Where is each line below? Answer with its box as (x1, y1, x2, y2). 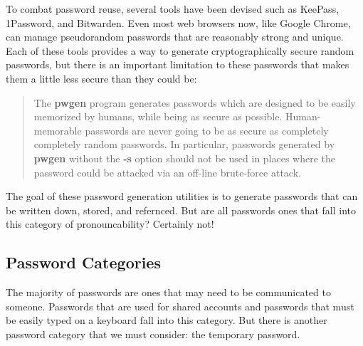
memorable (33, 122, 82, 137)
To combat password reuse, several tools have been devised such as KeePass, (6, 1, 340, 16)
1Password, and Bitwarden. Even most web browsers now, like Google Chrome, (6, 15, 351, 30)
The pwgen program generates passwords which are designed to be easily (33, 95, 356, 110)
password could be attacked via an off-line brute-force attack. (33, 164, 301, 179)
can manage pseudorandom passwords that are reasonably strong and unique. (6, 29, 344, 44)
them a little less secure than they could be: (6, 70, 197, 85)
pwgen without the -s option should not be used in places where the (33, 150, 336, 165)
